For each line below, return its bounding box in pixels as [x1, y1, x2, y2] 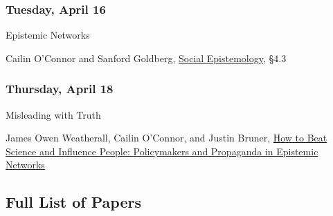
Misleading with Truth [6, 107, 101, 121]
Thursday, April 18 [6, 80, 114, 97]
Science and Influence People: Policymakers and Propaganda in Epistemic [6, 144, 318, 158]
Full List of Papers [6, 191, 141, 213]
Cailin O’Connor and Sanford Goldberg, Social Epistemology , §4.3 [6, 50, 287, 65]
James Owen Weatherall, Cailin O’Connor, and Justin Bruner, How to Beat [6, 130, 327, 145]
